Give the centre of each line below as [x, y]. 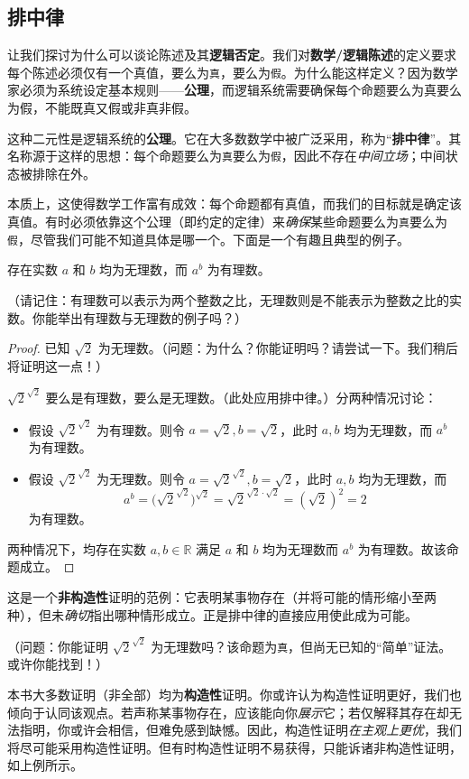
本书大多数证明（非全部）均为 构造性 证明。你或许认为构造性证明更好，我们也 [234, 695]
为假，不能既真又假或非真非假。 [102, 108]
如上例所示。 [45, 765]
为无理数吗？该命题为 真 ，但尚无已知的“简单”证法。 [301, 646]
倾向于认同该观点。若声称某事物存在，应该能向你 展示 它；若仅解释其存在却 [228, 712]
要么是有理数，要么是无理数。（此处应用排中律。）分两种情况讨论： [241, 397]
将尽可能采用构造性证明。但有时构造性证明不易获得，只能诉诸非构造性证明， [234, 747]
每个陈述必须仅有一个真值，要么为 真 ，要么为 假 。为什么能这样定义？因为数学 [233, 72]
